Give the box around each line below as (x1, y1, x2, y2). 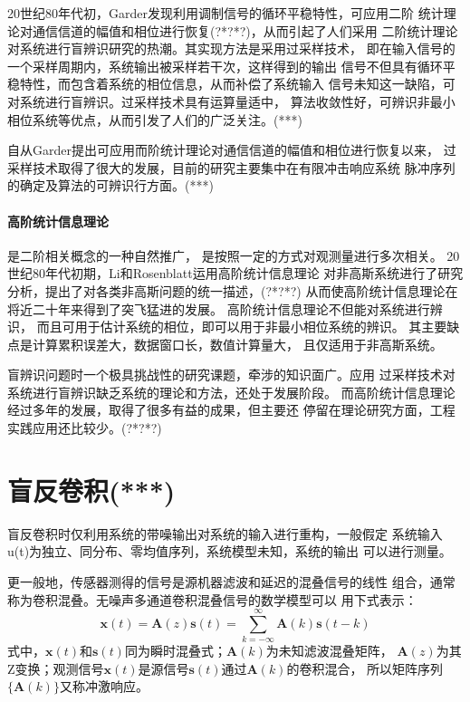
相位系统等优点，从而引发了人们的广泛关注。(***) (7, 110, 302, 129)
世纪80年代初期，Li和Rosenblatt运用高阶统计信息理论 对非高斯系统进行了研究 (7, 264, 464, 283)
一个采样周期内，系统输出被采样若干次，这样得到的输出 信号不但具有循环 (7, 56, 443, 75)
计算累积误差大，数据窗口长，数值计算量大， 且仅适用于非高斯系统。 (32, 334, 443, 353)
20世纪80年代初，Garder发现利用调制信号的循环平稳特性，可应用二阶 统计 (7, 4, 444, 22)
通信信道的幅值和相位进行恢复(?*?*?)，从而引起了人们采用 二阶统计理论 (32, 21, 458, 40)
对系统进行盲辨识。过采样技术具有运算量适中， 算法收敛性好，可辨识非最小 (7, 91, 456, 111)
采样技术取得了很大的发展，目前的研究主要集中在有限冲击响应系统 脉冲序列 (7, 158, 456, 177)
